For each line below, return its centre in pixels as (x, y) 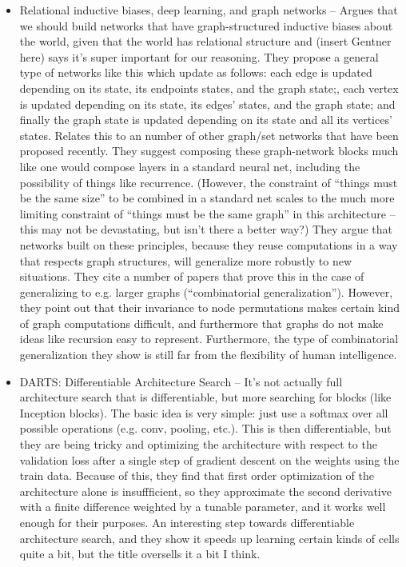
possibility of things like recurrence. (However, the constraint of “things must (209, 182)
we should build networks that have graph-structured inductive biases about (206, 25)
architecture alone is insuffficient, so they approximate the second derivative (205, 491)
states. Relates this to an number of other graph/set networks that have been (209, 135)
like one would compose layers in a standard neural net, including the (190, 166)
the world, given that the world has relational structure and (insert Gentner (205, 41)
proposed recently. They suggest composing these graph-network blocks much (209, 151)
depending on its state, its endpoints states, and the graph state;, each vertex (209, 88)
